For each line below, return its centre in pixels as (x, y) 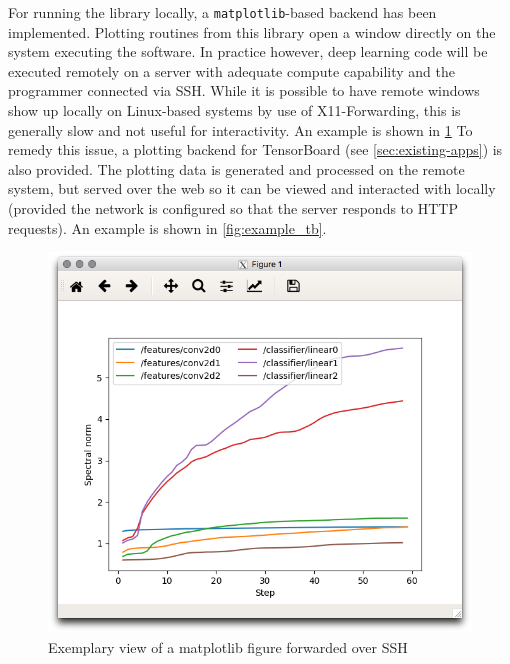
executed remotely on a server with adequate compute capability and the (232, 70)
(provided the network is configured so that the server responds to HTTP (233, 208)
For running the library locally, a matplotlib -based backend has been (222, 12)
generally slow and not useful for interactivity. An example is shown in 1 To (240, 129)
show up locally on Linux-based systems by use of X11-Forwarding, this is (234, 110)
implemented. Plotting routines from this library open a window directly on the (252, 31)
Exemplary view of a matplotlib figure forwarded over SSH (228, 646)
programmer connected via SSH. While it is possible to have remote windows (244, 90)
